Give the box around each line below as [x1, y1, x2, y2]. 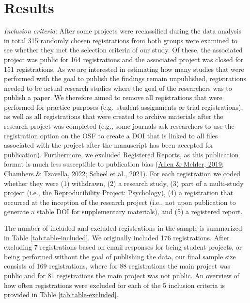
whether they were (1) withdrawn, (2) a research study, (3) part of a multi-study [4, 178, 244, 188]
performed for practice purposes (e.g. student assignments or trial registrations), [4, 101, 243, 112]
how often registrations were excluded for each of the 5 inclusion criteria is [4, 280, 225, 290]
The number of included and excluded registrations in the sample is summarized [4, 223, 242, 233]
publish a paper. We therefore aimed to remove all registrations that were [4, 92, 222, 102]
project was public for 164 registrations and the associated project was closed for [4, 54, 244, 64]
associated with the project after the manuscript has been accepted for [4, 140, 214, 150]
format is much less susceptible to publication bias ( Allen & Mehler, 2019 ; [4, 159, 224, 169]
